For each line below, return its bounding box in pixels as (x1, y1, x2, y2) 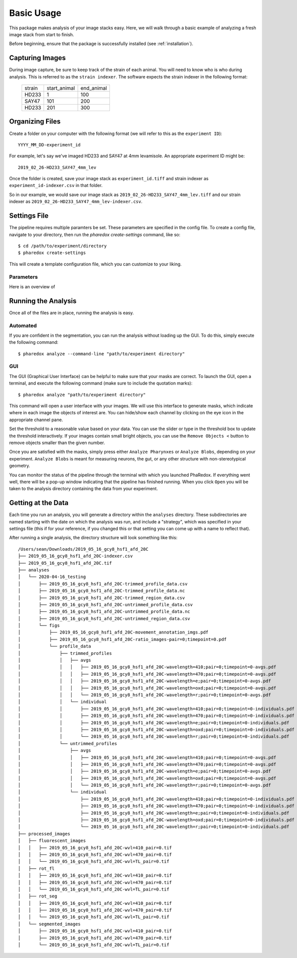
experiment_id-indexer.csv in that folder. (9, 183, 103, 189)
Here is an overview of (9, 283, 55, 290)
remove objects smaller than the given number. (9, 440, 105, 446)
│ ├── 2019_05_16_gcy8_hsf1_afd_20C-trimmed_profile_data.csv (18, 581, 188, 586)
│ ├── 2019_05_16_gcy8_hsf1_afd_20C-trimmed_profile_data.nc (18, 588, 185, 594)
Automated (9, 322, 37, 329)
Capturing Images (9, 54, 66, 62)
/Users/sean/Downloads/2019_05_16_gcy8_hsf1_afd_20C (18, 546, 148, 552)
